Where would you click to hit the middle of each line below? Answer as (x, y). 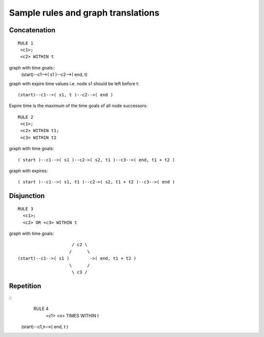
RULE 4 (41, 309)
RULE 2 (26, 117)
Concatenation (32, 30)
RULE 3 (26, 209)
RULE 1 (26, 43)
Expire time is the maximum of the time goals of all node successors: (78, 106)
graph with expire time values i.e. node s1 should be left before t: (74, 84)
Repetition (25, 286)
